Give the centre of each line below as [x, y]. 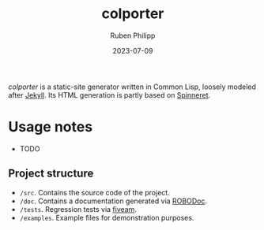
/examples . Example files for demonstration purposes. [107, 217]
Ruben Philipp [133, 35]
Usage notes [51, 127]
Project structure [51, 174]
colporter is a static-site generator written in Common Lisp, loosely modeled [132, 87]
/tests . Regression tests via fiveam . [78, 209]
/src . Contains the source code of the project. [94, 192]
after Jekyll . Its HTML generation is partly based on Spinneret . [109, 95]
